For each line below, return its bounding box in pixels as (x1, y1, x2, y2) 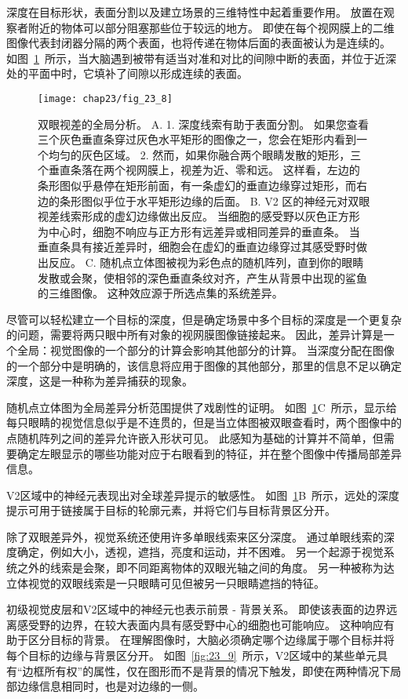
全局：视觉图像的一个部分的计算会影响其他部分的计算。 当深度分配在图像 (16, 341, 395, 358)
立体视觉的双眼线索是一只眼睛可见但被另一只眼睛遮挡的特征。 (6, 574, 325, 591)
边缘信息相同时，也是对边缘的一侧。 (16, 678, 204, 694)
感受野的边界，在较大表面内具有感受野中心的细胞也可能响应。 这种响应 (16, 616, 384, 632)
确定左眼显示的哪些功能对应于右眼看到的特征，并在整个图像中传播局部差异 (16, 445, 402, 461)
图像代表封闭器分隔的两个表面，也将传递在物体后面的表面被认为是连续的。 (6, 35, 391, 51)
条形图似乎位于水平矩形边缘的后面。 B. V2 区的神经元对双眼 (59, 192, 370, 209)
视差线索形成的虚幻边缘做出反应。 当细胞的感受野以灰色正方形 (38, 208, 360, 224)
